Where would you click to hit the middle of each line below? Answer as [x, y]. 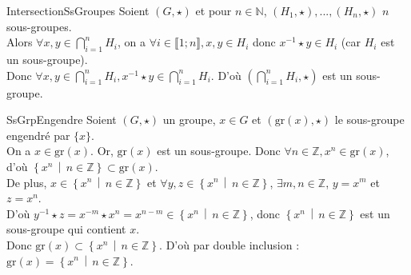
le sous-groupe [369, 120]
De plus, [27, 182]
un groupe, [189, 120]
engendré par [38, 135]
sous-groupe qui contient [66, 229]
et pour [213, 10]
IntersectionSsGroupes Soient [78, 10]
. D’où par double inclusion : [229, 244]
